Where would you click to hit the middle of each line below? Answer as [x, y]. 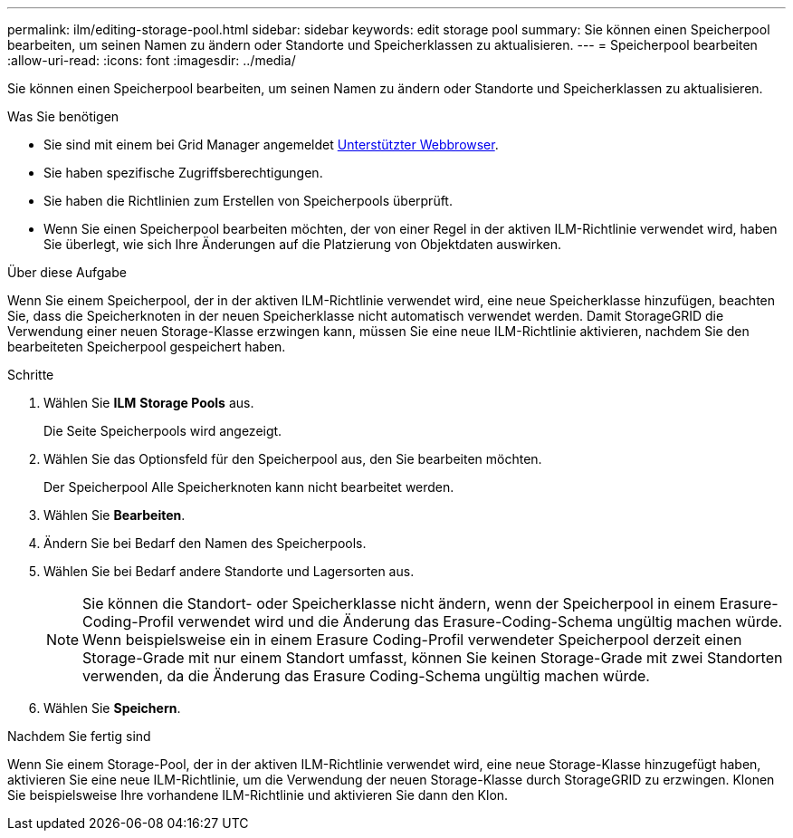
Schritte [31, 375]
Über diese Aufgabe [67, 272]
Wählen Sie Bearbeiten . [115, 515]
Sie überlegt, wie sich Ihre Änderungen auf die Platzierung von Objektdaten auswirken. [303, 244]
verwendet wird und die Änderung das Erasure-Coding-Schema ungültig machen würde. [480, 621]
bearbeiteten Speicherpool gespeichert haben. [147, 347]
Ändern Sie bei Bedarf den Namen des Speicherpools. [205, 543]
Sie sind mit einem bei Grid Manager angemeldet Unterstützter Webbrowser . [271, 144]
